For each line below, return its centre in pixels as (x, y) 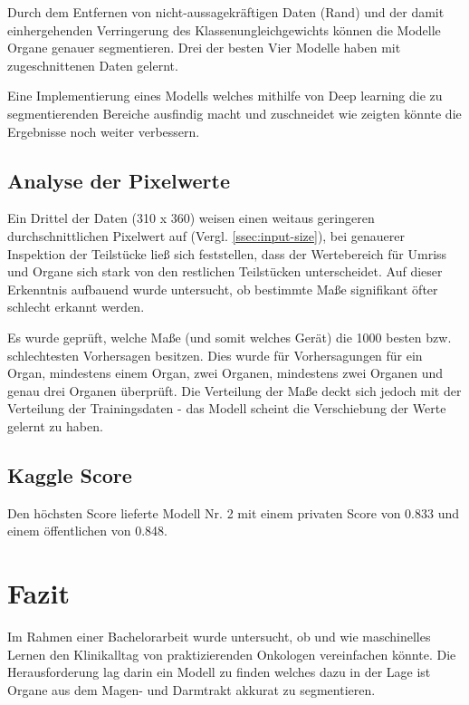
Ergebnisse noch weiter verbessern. (104, 131)
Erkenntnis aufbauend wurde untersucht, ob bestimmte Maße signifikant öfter (223, 289)
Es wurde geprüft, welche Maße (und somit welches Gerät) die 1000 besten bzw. (230, 337)
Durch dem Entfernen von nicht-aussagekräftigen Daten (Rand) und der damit (226, 12)
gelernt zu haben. (55, 425)
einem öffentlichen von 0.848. (87, 531)
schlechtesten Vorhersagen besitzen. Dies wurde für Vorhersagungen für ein (215, 355)
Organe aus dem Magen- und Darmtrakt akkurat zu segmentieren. (191, 689)
